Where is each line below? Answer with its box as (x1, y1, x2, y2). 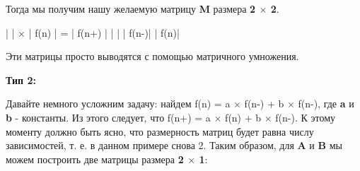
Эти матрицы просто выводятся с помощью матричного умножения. (6, 49, 299, 64)
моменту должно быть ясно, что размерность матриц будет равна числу (6, 124, 314, 138)
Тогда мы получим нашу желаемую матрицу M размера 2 (6, 1, 256, 16)
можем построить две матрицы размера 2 (6, 151, 184, 166)
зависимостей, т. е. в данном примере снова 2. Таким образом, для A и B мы (6, 138, 342, 153)
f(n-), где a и (298, 96, 354, 111)
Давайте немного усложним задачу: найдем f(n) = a (6, 96, 231, 111)
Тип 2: (6, 72, 37, 87)
